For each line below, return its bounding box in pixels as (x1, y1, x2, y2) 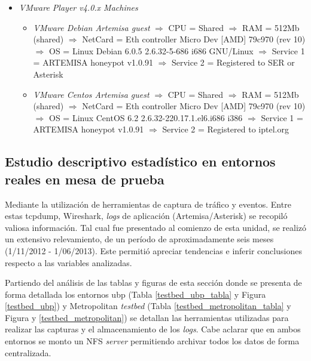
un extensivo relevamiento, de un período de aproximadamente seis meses (5, 233, 274, 245)
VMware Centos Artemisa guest (33, 88, 150, 100)
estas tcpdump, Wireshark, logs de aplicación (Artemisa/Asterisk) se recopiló (5, 209, 288, 222)
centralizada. (5, 346, 51, 359)
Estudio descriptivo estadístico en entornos (5, 152, 276, 171)
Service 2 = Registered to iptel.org (162, 123, 289, 135)
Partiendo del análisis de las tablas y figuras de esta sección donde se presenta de (5, 276, 302, 289)
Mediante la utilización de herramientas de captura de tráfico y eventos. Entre (5, 198, 291, 210)
